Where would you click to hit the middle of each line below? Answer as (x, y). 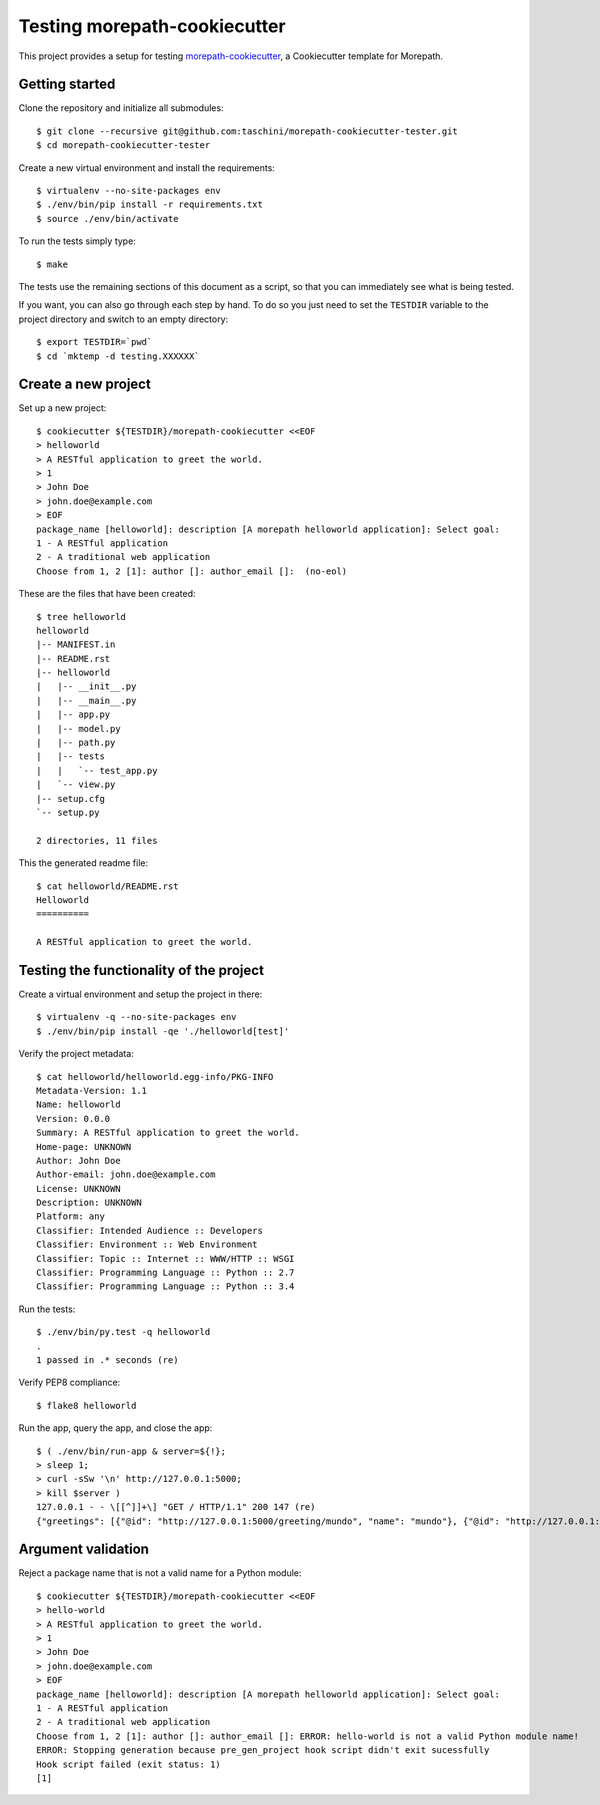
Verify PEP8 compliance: (69, 1382)
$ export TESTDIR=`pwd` (94, 342)
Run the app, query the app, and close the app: (115, 1428)
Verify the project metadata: (76, 1054)
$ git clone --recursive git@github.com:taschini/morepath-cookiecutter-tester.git (247, 131)
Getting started (67, 84)
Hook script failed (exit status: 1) (129, 1764)
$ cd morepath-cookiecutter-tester (123, 145)
